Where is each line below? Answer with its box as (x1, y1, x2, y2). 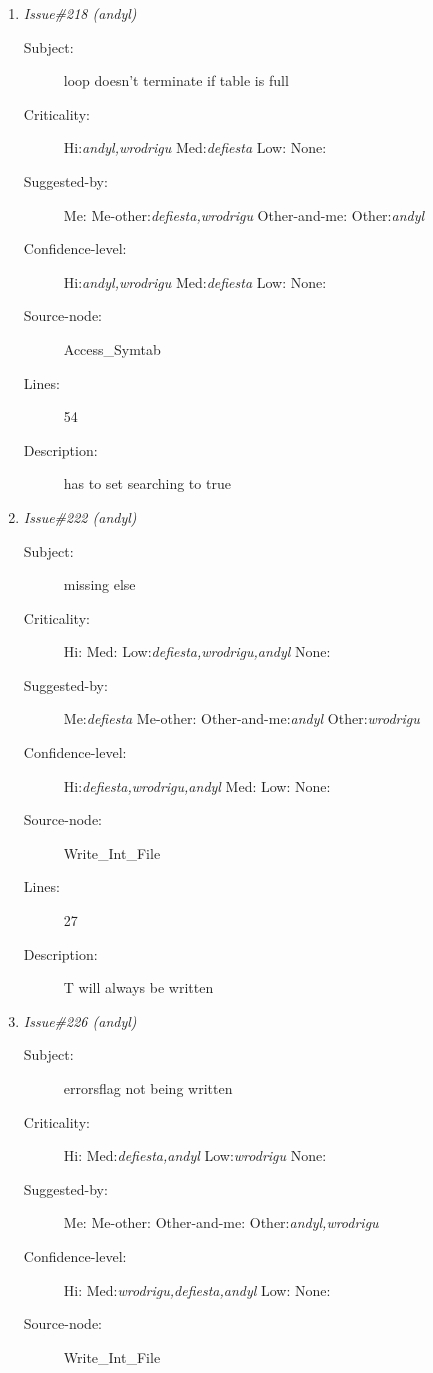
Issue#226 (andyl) (23, 1010, 137, 1031)
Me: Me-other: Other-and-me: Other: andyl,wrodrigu (63, 1212, 379, 1233)
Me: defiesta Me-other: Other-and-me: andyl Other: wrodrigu (63, 708, 420, 729)
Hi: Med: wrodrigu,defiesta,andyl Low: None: (63, 1279, 331, 1300)
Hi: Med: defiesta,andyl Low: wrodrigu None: (63, 1145, 327, 1166)
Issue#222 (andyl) (23, 506, 137, 527)
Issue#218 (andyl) (23, 3, 137, 23)
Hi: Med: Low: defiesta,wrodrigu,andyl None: (63, 641, 331, 662)
